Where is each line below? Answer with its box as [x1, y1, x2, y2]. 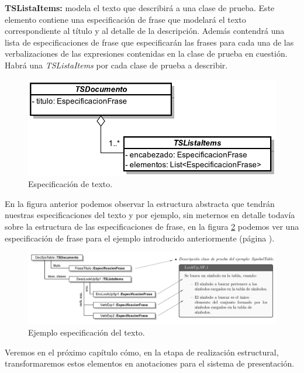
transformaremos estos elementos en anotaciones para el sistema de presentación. [5, 357, 295, 369]
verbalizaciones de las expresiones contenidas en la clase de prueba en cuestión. [5, 47, 288, 60]
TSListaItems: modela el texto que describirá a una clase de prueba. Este [5, 2, 275, 13]
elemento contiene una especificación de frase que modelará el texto [5, 13, 246, 25]
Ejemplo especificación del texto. [28, 326, 145, 339]
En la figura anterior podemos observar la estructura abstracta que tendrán [5, 197, 275, 209]
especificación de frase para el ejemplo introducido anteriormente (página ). [5, 232, 275, 244]
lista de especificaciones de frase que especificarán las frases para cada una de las [5, 36, 294, 48]
